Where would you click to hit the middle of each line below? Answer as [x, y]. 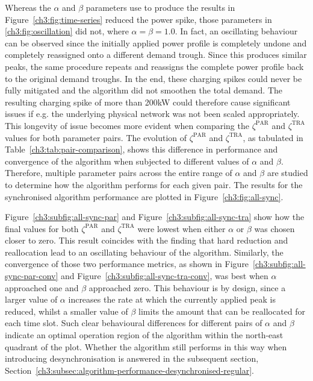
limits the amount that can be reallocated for [222, 311]
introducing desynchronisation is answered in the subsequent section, [132, 358]
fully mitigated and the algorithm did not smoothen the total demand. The [144, 90]
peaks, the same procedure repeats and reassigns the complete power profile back [154, 66]
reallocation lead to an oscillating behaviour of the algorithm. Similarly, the [144, 252]
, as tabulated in [273, 137]
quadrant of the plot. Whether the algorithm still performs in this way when [146, 346]
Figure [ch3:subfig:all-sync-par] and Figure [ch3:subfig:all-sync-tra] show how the [155, 217]
